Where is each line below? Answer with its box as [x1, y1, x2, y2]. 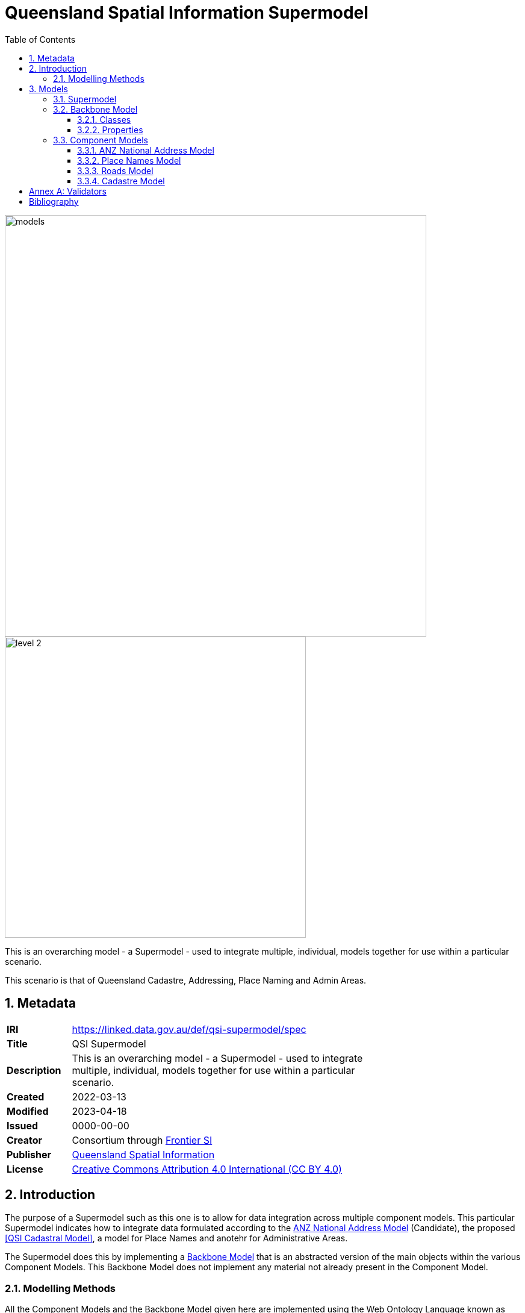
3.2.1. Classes [77, 114, 131, 125]
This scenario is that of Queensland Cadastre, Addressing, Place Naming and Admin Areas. [5, 975, 367, 985]
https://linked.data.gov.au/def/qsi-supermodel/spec [72, 1023, 306, 1035]
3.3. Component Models [53, 134, 148, 145]
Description [7, 1064, 61, 1076]
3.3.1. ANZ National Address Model [77, 145, 214, 155]
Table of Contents [5, 34, 76, 45]
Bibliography [29, 196, 79, 207]
